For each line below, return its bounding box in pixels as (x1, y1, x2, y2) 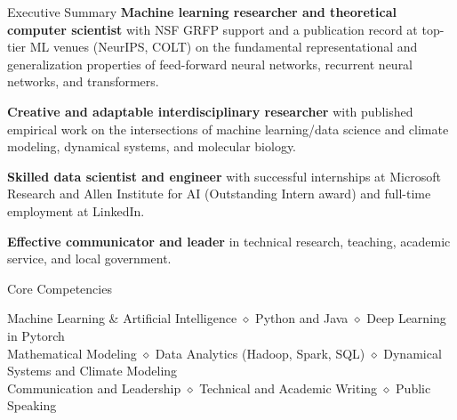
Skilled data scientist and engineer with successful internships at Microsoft (7, 166, 441, 185)
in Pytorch (7, 326, 65, 344)
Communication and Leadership (7, 378, 181, 397)
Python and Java (255, 309, 349, 327)
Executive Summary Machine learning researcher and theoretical (7, 3, 397, 20)
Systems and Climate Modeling (7, 361, 178, 380)
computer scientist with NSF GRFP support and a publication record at (7, 20, 418, 38)
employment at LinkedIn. (7, 201, 145, 220)
